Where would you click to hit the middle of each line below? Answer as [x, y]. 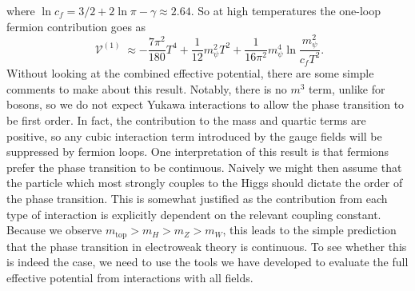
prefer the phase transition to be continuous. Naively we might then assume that [204, 167]
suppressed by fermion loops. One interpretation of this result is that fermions [198, 151]
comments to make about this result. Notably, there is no [147, 88]
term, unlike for [347, 88]
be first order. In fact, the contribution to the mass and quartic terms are [186, 120]
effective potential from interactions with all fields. [130, 277]
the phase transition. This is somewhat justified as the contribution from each [197, 198]
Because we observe [54, 230]
